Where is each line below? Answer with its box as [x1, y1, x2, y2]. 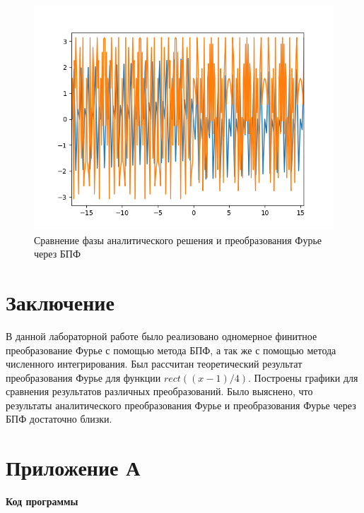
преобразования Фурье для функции [6, 370, 161, 385]
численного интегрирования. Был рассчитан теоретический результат [6, 356, 303, 371]
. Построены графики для [247, 370, 358, 385]
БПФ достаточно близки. [6, 411, 112, 426]
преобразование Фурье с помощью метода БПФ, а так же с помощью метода [6, 342, 336, 357]
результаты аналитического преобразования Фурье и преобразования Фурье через [6, 397, 356, 412]
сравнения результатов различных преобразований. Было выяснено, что [6, 384, 313, 399]
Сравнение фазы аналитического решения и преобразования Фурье [34, 232, 322, 247]
